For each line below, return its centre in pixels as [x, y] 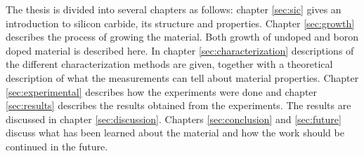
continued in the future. [57, 146]
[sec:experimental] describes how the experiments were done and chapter [162, 91]
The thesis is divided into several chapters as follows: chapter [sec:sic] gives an [174, 9]
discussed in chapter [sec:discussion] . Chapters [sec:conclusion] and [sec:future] [174, 119]
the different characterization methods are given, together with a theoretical [169, 64]
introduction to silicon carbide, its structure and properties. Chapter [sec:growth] [180, 23]
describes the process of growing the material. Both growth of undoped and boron [182, 37]
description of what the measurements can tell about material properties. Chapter [182, 77]
